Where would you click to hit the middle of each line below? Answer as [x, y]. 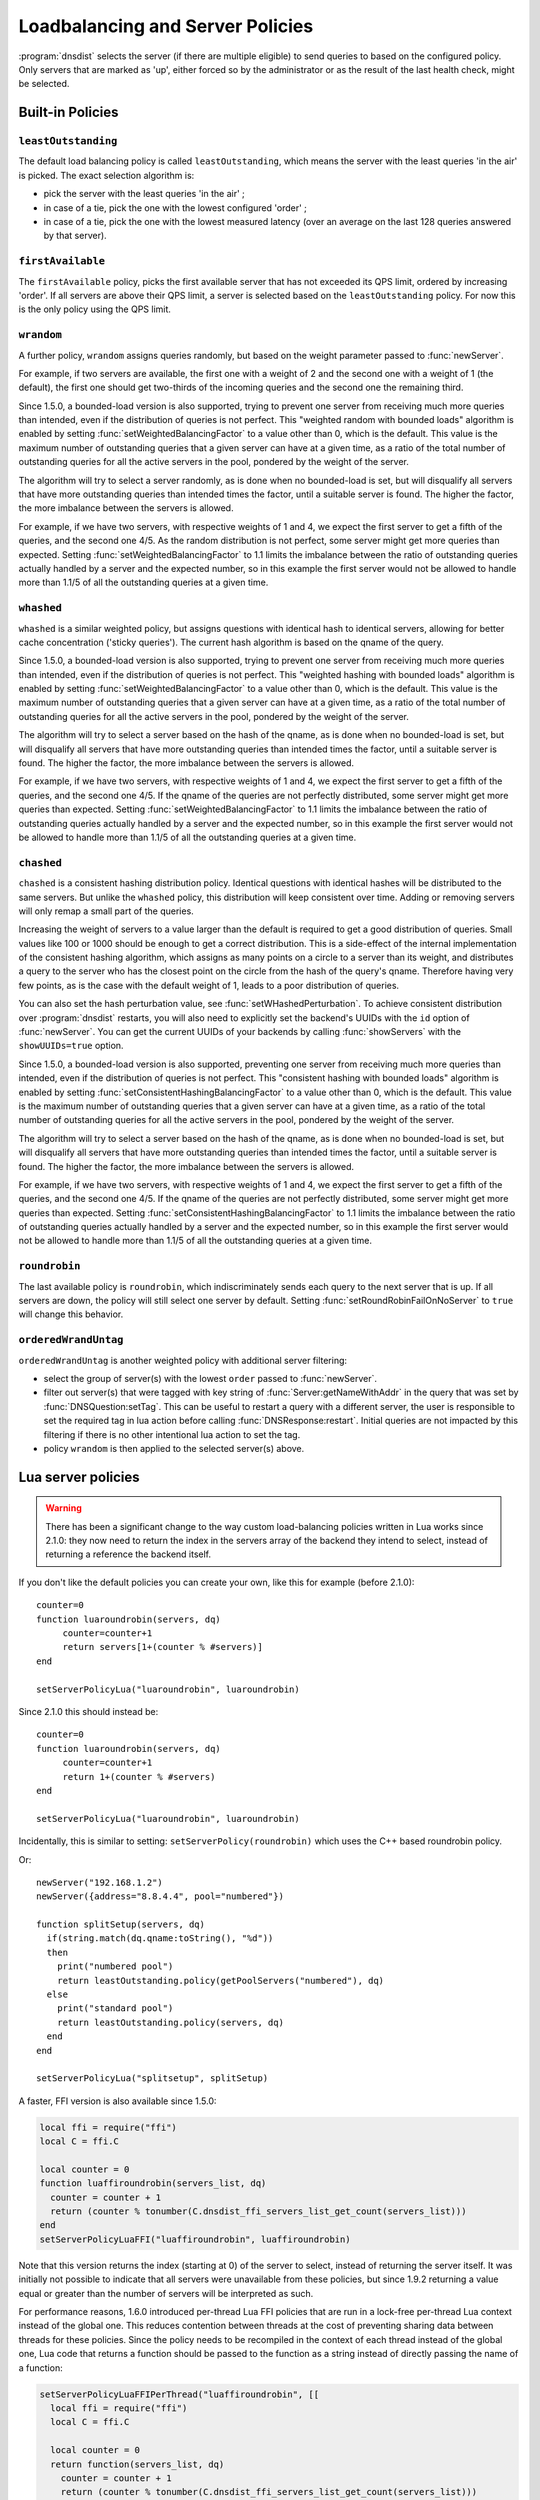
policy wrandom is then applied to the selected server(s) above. [174, 1448]
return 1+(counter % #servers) [139, 1776]
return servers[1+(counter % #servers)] [163, 1647]
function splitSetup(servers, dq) [120, 1924]
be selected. [44, 84]
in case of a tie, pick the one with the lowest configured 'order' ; [175, 207]
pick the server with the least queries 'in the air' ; [144, 194]
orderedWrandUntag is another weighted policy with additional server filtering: [183, 1360]
